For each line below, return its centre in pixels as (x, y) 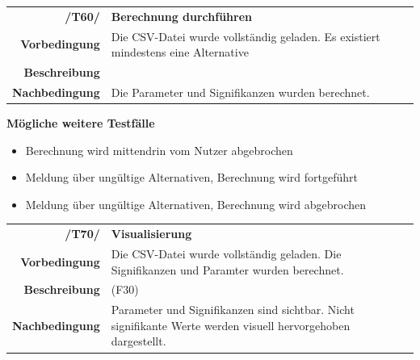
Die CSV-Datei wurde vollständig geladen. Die (226, 253)
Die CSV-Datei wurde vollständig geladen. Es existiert (246, 36)
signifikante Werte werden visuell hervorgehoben (231, 325)
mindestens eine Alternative (180, 52)
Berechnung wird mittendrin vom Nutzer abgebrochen (159, 150)
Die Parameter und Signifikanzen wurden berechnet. (240, 92)
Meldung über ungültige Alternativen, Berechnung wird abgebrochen (196, 204)
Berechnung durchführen (182, 16)
